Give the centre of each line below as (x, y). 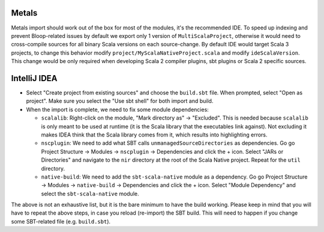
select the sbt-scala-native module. (90, 194)
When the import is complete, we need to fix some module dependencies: (118, 109)
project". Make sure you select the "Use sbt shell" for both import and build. (120, 101)
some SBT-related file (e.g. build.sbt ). (61, 221)
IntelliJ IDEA (34, 78)
